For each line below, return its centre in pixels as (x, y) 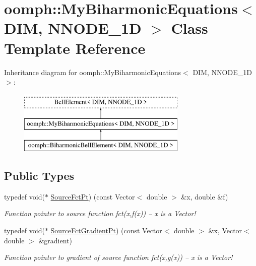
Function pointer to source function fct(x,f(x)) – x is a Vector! (100, 213)
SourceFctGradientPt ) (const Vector (106, 230)
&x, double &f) (205, 196)
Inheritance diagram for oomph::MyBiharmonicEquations (93, 72)
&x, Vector (225, 230)
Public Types (39, 176)
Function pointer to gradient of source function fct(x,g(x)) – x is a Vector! (118, 257)
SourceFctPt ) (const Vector (93, 196)
